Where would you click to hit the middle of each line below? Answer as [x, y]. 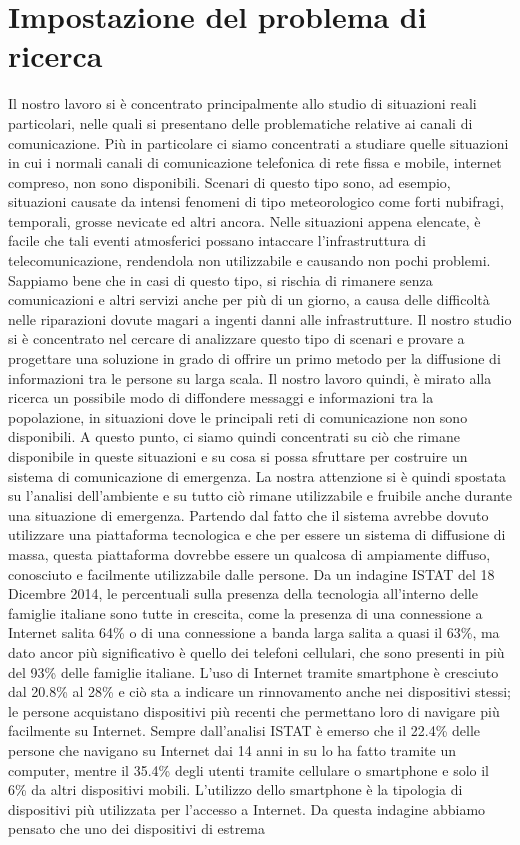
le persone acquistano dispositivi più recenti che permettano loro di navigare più [254, 710]
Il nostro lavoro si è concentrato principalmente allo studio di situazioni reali [242, 103]
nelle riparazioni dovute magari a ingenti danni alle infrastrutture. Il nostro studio [260, 318]
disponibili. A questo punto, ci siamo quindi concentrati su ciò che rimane [234, 436]
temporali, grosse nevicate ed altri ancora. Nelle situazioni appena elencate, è [244, 220]
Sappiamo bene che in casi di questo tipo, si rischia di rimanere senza [220, 279]
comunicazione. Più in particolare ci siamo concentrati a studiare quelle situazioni [258, 142]
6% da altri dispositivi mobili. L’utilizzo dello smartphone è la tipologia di [235, 789]
